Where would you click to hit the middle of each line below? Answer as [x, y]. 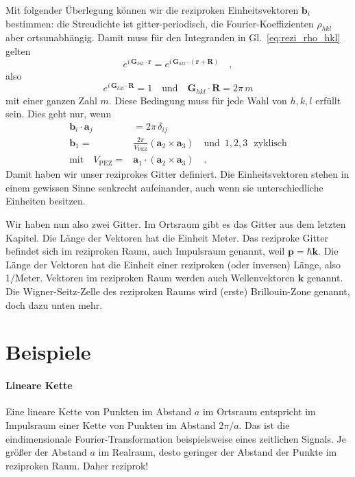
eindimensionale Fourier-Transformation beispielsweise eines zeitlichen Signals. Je [176, 438]
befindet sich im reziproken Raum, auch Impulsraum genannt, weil [145, 251]
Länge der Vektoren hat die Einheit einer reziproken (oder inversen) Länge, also [173, 264]
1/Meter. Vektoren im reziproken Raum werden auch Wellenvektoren [150, 278]
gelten [18, 50]
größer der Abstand [46, 452]
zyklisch [270, 143]
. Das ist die [264, 424]
